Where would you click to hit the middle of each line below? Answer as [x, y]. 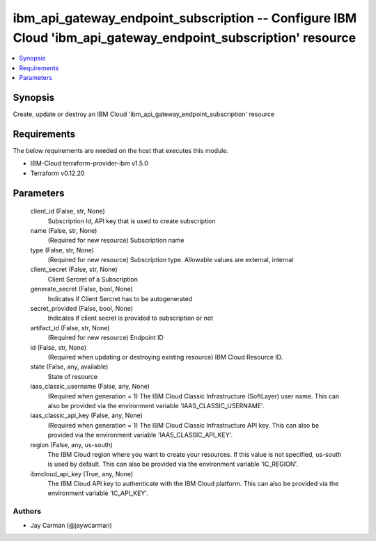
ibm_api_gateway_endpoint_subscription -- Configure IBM [185, 18]
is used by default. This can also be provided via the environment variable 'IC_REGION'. [173, 464]
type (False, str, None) [62, 250]
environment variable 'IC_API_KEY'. [98, 493]
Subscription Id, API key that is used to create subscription [132, 221]
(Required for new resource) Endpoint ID [105, 338]
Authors [27, 511]
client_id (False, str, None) [68, 211]
